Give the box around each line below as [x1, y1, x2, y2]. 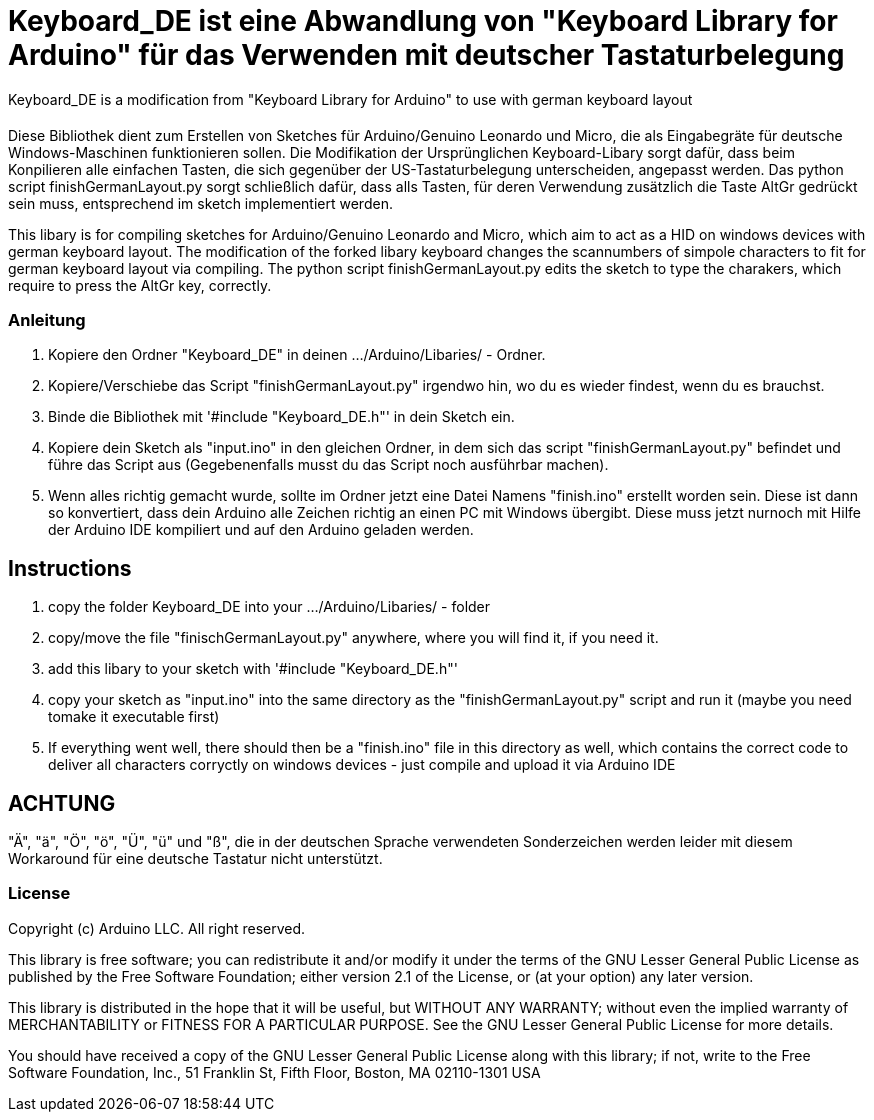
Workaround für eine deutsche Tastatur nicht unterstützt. [8, 849, 383, 867]
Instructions [8, 555, 132, 581]
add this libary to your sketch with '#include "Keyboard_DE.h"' [48, 660, 458, 678]
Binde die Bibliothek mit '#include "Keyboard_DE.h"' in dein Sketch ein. [48, 408, 515, 426]
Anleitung [8, 309, 86, 330]
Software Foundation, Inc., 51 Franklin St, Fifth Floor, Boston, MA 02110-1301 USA [8, 1063, 541, 1081]
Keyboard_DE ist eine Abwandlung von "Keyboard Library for [8, 4, 838, 38]
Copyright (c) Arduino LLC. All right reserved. [8, 919, 306, 937]
